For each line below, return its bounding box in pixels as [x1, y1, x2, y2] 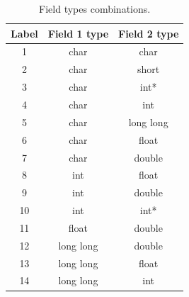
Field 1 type [47, 26, 109, 40]
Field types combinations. [39, 1, 151, 16]
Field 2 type [118, 26, 179, 40]
